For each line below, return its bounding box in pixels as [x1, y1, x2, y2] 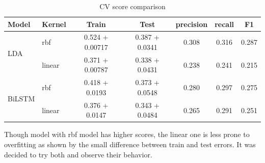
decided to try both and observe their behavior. [4, 149, 152, 159]
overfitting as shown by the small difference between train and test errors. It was [4, 139, 256, 150]
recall [215, 18, 234, 29]
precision [175, 18, 208, 29]
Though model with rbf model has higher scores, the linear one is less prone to [4, 129, 250, 140]
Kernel [42, 18, 66, 29]
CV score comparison [99, 1, 166, 11]
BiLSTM [8, 93, 35, 104]
